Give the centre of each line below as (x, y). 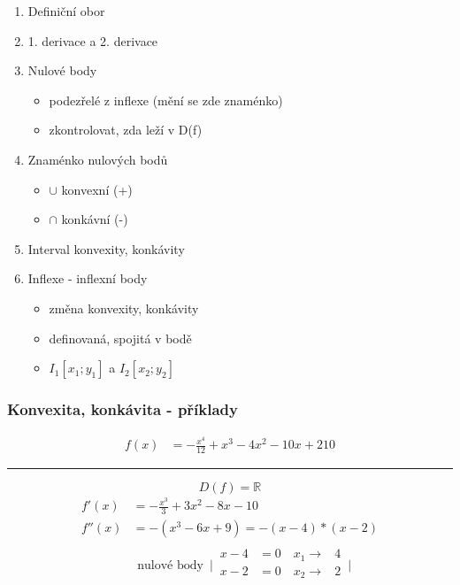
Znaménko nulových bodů (98, 159)
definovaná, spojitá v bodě (120, 338)
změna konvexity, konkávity (124, 308)
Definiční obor (66, 11)
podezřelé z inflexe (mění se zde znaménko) (166, 100)
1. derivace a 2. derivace (93, 40)
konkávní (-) (95, 219)
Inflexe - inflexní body (88, 278)
